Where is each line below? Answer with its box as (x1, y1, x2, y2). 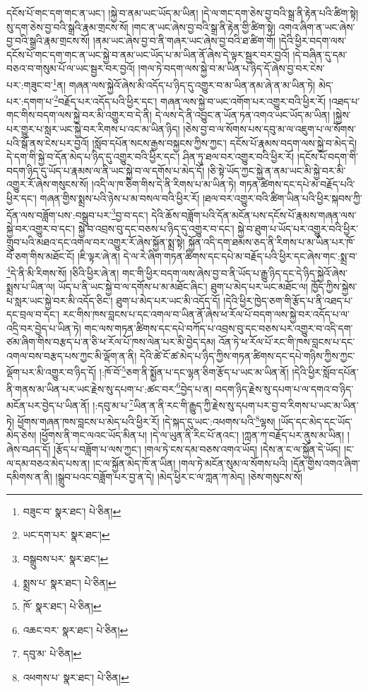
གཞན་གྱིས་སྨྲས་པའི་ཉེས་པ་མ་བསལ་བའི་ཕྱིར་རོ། (40, 191, 200, 206)
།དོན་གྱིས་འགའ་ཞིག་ (290, 455, 360, 470)
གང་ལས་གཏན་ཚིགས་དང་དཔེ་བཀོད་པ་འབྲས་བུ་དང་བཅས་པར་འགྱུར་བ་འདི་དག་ (84, 320, 353, 335)
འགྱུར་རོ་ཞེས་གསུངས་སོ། (6, 177, 89, 192)
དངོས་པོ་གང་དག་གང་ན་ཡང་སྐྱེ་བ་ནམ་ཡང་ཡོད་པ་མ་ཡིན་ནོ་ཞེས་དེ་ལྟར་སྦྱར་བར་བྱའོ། (6, 47, 290, 61)
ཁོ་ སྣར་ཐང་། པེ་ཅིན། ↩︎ (23, 599, 102, 614)
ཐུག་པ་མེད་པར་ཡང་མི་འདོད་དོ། (116, 293, 220, 307)
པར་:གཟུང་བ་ (6, 77, 53, 92)
